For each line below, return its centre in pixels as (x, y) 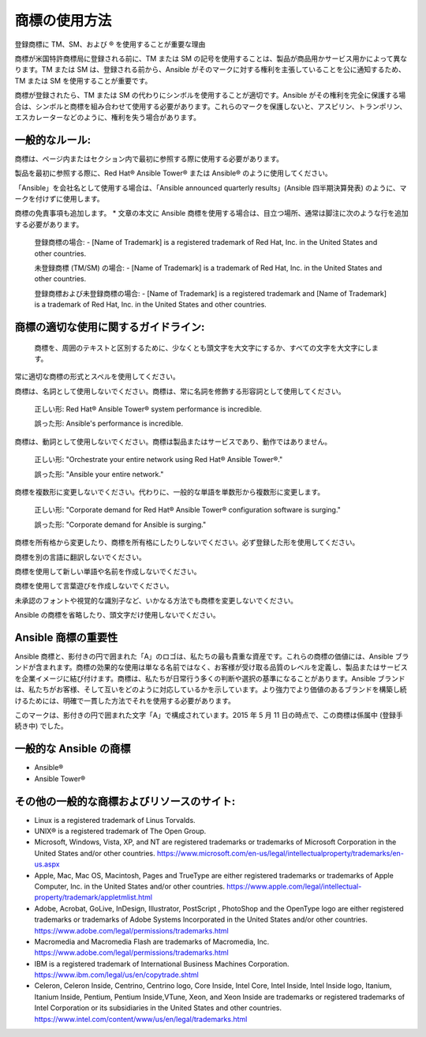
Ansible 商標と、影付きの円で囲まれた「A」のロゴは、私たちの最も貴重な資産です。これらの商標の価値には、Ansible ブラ (212, 656)
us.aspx (47, 864)
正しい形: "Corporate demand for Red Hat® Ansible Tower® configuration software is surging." (187, 510)
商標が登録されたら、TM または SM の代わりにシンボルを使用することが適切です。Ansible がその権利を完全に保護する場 (210, 96)
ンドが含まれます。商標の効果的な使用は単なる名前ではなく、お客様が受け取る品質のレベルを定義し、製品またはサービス (211, 667)
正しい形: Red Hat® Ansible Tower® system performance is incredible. (148, 409)
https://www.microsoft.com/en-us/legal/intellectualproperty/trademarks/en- (280, 853)
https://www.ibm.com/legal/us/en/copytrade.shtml (116, 975)
